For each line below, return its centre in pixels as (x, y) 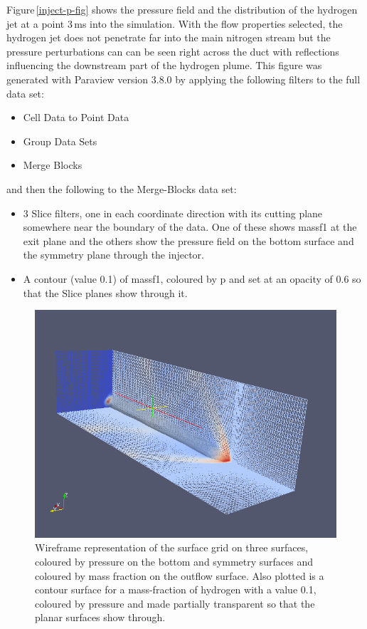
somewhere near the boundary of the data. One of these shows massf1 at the (190, 227)
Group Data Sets (60, 141)
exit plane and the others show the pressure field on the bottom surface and (188, 240)
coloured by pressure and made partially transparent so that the (175, 603)
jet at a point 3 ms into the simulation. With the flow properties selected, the (175, 23)
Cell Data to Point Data (76, 117)
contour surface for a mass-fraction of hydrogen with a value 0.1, (176, 589)
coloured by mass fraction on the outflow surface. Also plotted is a (180, 575)
